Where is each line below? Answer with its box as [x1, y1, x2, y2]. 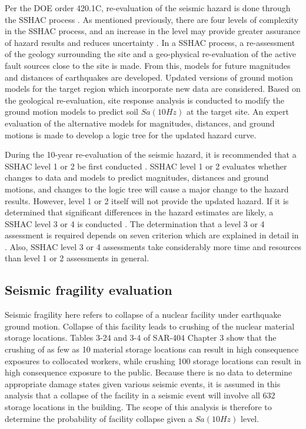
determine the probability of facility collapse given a [5, 412, 193, 424]
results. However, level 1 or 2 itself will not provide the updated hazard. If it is [5, 194, 289, 207]
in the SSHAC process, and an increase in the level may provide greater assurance [5, 25, 301, 37]
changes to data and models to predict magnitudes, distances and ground [5, 171, 269, 184]
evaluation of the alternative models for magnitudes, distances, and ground [5, 117, 275, 129]
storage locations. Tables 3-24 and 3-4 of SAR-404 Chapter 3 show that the [5, 331, 277, 344]
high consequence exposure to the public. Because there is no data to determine [5, 366, 292, 378]
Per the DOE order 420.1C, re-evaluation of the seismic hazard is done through [5, 2, 291, 14]
